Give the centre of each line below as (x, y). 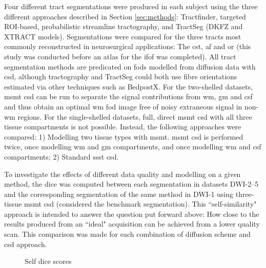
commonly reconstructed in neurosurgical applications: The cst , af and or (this (128, 46)
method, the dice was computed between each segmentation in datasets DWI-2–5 (131, 184)
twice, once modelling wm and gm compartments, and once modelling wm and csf (133, 147)
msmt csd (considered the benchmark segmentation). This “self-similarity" (140, 204)
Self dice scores (48, 261)
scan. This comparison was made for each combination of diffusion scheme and (127, 234)
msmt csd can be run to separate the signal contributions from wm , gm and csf (128, 96)
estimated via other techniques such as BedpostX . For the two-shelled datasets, (129, 86)
